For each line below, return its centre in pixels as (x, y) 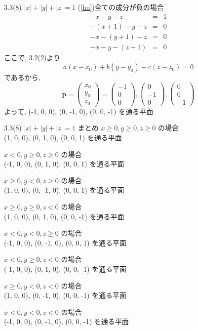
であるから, (22, 77)
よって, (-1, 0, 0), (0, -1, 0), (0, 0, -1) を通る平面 (79, 111)
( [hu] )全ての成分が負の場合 (121, 7)
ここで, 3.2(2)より (32, 57)
